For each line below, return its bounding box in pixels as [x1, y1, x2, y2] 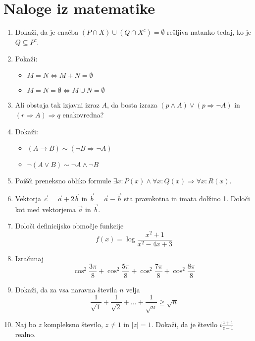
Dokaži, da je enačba [15, 27, 79, 37]
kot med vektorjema [15, 204, 76, 214]
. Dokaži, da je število [151, 319, 217, 330]
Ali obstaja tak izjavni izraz [15, 100, 100, 110]
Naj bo [15, 319, 36, 330]
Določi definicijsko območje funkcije [15, 221, 124, 231]
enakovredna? [62, 109, 104, 119]
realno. [15, 329, 36, 339]
